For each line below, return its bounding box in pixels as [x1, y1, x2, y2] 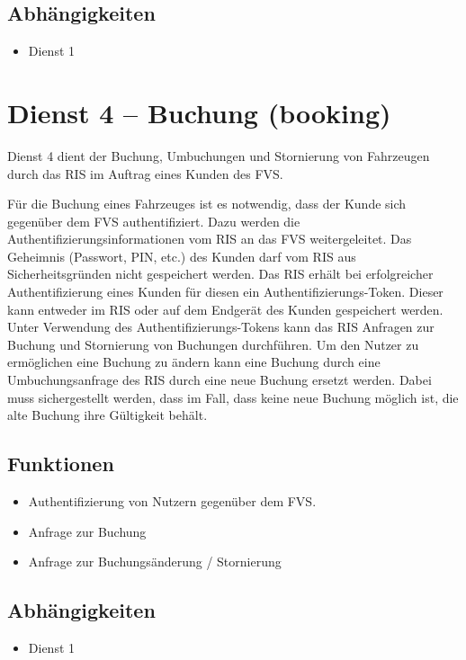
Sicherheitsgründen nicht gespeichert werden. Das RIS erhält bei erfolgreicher [7, 264, 434, 283]
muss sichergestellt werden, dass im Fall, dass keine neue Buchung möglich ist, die [7, 388, 459, 406]
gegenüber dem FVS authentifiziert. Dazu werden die [7, 211, 300, 230]
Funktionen [7, 450, 114, 477]
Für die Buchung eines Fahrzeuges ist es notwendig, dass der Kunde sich [7, 194, 407, 213]
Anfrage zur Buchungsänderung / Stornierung [28, 552, 282, 571]
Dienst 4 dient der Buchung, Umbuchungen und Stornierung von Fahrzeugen [7, 146, 430, 165]
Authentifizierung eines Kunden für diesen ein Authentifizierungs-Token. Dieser [7, 282, 444, 301]
